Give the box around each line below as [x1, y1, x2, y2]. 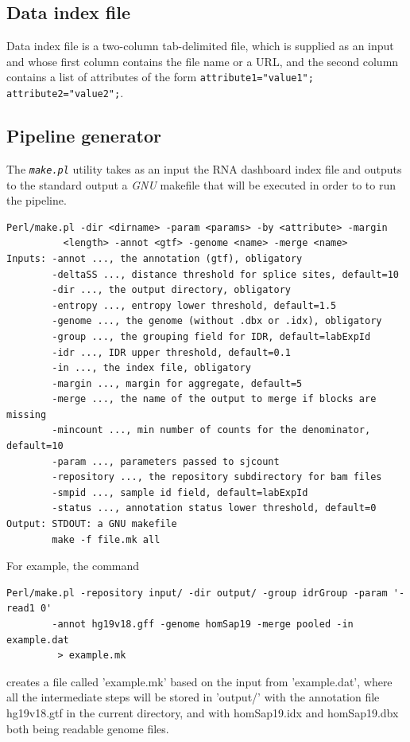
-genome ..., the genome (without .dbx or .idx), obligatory [52, 315, 382, 327]
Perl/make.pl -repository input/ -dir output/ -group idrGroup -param [6, 587, 388, 599]
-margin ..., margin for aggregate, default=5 [52, 377, 303, 389]
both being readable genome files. [6, 720, 169, 736]
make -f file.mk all [52, 533, 161, 545]
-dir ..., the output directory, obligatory [52, 284, 291, 296]
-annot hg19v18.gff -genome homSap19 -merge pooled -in [52, 619, 354, 630]
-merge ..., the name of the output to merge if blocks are [52, 393, 377, 405]
